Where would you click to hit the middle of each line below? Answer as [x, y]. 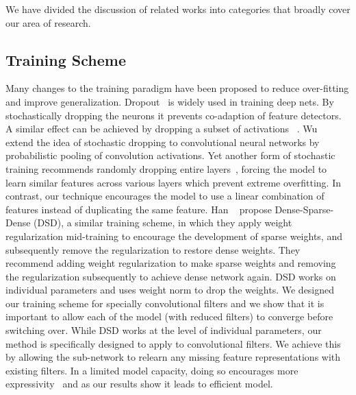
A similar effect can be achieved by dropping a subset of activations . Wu [162, 129]
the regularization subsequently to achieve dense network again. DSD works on [171, 276]
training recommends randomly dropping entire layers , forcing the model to [166, 168]
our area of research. [48, 22]
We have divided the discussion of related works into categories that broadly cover [178, 9]
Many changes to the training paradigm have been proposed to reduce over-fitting [177, 88]
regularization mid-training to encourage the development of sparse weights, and [174, 236]
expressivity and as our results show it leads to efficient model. [139, 384]
